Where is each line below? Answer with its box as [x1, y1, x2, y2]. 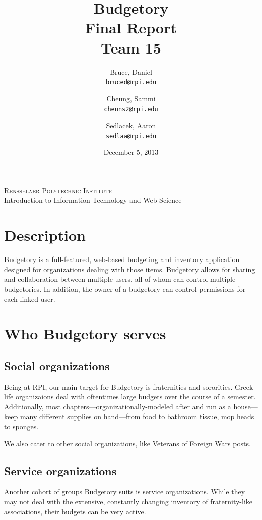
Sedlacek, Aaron [106, 120, 156, 130]
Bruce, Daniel [110, 66, 152, 77]
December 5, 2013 [103, 147, 159, 158]
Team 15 [101, 37, 161, 58]
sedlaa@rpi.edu [105, 132, 157, 140]
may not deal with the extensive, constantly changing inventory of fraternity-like [4, 496, 253, 507]
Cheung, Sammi [106, 93, 156, 103]
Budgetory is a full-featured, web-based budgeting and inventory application [4, 254, 240, 265]
